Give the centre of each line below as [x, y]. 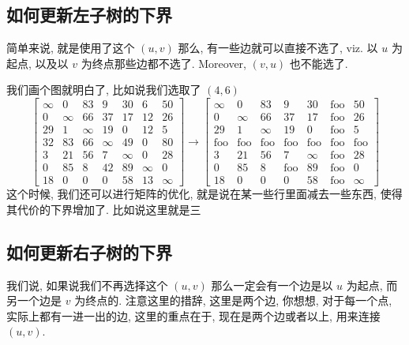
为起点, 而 [372, 285]
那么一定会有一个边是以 [272, 285]
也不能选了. [319, 63]
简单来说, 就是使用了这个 [71, 48]
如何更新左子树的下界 [89, 15]
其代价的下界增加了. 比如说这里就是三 [104, 209]
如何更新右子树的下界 [89, 251]
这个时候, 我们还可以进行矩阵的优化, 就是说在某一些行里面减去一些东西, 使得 [204, 194]
